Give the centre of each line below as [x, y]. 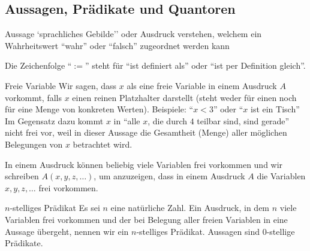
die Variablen [281, 176]
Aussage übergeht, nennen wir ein [67, 231]
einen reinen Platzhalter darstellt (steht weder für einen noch [184, 97]
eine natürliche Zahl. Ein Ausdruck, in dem [190, 208]
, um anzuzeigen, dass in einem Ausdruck [169, 176]
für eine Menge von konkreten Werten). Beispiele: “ [99, 109]
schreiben [22, 176]
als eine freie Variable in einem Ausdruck [202, 85]
